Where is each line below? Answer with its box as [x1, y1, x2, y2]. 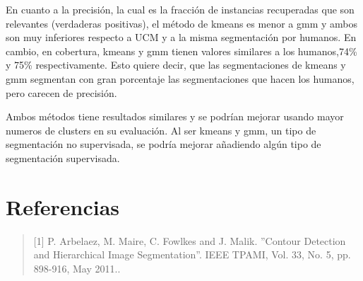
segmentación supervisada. [6, 150, 120, 165]
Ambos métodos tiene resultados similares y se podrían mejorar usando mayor [6, 109, 344, 124]
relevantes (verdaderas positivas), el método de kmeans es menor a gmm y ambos [6, 16, 357, 30]
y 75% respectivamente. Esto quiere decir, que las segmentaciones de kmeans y [6, 57, 346, 72]
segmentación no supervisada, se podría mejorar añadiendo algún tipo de [6, 137, 321, 151]
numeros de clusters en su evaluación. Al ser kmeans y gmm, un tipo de [6, 122, 316, 137]
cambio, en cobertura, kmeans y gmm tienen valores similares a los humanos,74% [6, 43, 357, 58]
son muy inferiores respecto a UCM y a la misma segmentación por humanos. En [6, 30, 357, 45]
